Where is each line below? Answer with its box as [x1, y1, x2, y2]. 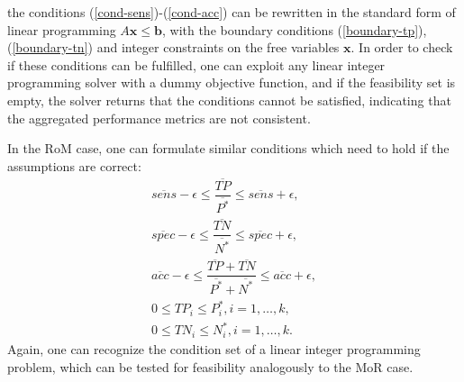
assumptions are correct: [7, 156, 141, 175]
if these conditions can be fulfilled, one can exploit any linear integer [7, 55, 386, 74]
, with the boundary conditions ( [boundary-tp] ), [161, 20, 427, 39]
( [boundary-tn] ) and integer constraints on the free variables [7, 38, 340, 57]
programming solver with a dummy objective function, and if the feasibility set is [7, 73, 456, 92]
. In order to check [350, 38, 453, 57]
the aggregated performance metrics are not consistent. [7, 108, 311, 127]
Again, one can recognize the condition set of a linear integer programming [7, 339, 421, 358]
